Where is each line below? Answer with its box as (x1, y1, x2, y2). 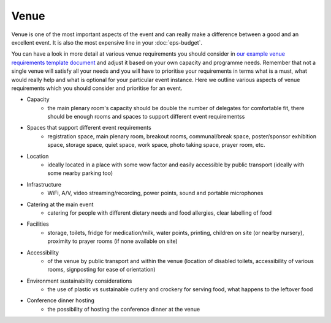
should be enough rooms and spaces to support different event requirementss (47, 113, 245, 121)
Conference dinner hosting (26, 297, 95, 304)
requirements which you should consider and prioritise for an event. (11, 84, 183, 92)
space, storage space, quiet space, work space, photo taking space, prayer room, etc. (47, 141, 265, 149)
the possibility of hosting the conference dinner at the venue (47, 305, 200, 313)
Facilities (26, 220, 49, 228)
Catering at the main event (26, 201, 94, 208)
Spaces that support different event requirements (26, 124, 151, 132)
